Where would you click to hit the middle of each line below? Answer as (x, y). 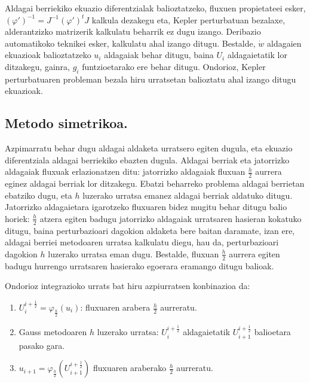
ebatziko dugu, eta (39, 195)
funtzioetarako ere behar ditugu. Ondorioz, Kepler (174, 66)
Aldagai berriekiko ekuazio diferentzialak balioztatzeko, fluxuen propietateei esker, (155, 8)
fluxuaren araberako (130, 368)
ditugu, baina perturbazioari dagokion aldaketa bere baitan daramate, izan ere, (150, 230)
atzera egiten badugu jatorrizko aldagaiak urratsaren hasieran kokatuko (171, 218)
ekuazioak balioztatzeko (48, 55)
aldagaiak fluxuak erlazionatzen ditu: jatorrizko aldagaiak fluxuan (125, 171)
